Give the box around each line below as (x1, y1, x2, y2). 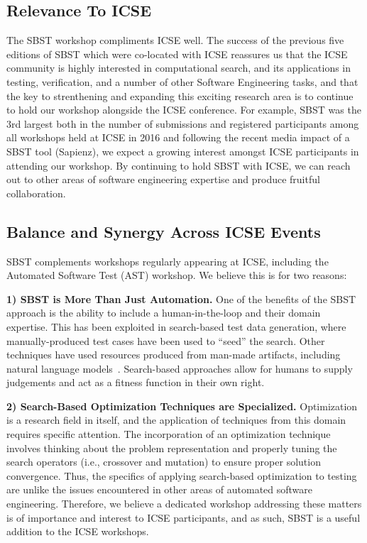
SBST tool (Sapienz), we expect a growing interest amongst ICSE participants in (6, 143, 359, 158)
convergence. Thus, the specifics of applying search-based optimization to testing (6, 468, 357, 483)
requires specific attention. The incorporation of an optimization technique (6, 427, 331, 441)
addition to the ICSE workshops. (6, 524, 149, 539)
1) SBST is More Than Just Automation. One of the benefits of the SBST (6, 291, 356, 306)
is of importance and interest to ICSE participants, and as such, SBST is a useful (6, 510, 361, 525)
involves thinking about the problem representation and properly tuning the (6, 440, 337, 455)
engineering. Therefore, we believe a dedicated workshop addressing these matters (6, 496, 362, 511)
